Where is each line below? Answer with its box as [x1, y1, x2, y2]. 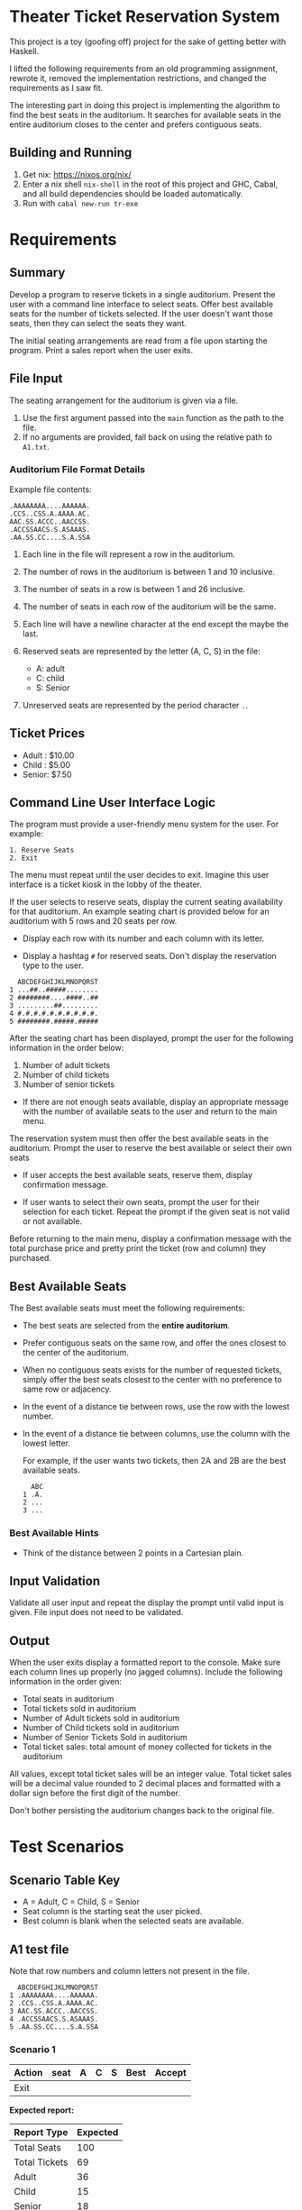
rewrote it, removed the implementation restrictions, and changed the [9, 72, 267, 83]
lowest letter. [22, 1438, 70, 1448]
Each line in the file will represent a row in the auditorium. [22, 548, 236, 560]
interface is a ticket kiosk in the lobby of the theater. [9, 879, 203, 890]
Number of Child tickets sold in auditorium [22, 1722, 179, 1733]
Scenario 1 [9, 2043, 56, 2056]
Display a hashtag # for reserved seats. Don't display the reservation [22, 951, 277, 962]
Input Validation [9, 1573, 101, 1588]
